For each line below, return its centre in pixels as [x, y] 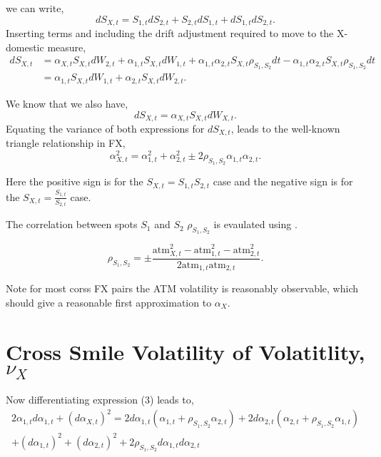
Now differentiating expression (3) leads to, [100, 400]
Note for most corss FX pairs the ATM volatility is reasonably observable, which [182, 288]
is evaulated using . [255, 224]
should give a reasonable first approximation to [109, 302]
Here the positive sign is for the [75, 181]
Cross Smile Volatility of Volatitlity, [186, 351]
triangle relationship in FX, [66, 143]
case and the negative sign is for [283, 181]
